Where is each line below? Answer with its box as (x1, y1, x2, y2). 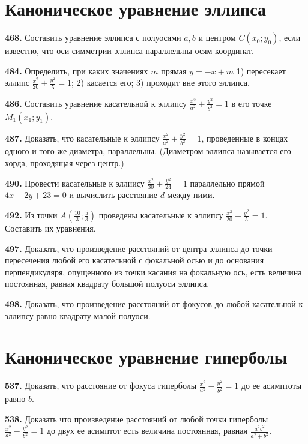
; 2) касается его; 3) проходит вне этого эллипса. (71, 76, 250, 89)
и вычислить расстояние (69, 188, 157, 201)
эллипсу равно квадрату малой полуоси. (5, 309, 151, 322)
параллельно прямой (190, 176, 265, 189)
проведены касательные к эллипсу (98, 208, 223, 221)
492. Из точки (5, 208, 58, 221)
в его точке (231, 97, 272, 109)
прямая (161, 64, 187, 77)
